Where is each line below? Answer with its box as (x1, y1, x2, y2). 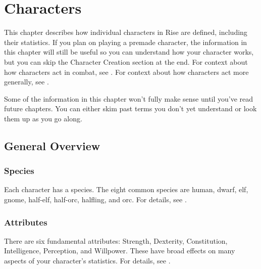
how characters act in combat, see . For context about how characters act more (4, 66, 249, 77)
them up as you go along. (4, 113, 82, 123)
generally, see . (4, 76, 49, 87)
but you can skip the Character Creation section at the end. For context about (4, 56, 248, 67)
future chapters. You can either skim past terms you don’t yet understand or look (4, 103, 257, 114)
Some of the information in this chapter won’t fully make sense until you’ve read (4, 93, 253, 104)
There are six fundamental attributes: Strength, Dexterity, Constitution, (4, 235, 228, 246)
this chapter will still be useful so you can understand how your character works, (4, 47, 254, 57)
